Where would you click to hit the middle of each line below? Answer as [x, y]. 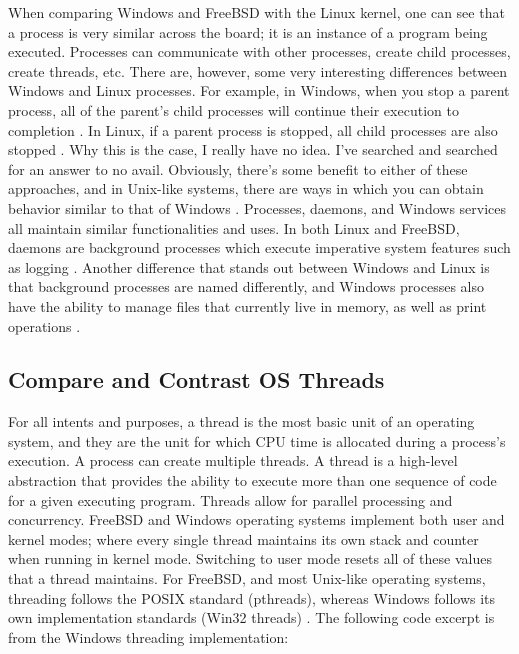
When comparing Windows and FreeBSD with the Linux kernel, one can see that [256, 12]
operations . [44, 325]
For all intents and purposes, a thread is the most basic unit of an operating [241, 421]
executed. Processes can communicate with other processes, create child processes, [259, 51]
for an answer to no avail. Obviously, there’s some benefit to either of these [238, 168]
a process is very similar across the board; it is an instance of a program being [248, 31]
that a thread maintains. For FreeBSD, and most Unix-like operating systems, [247, 578]
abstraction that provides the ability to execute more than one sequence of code [252, 480]
